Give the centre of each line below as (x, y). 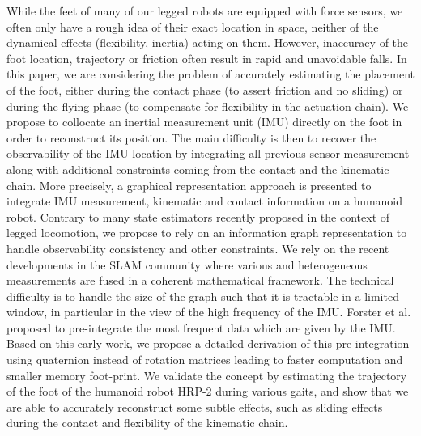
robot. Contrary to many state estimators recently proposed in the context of (198, 216)
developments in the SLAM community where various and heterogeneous (187, 264)
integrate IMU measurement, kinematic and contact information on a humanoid (205, 201)
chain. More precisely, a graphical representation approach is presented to (189, 185)
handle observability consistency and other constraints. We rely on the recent (198, 248)
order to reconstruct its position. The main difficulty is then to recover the (191, 137)
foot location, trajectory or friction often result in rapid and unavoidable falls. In (207, 58)
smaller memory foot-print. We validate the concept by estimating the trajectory (207, 375)
